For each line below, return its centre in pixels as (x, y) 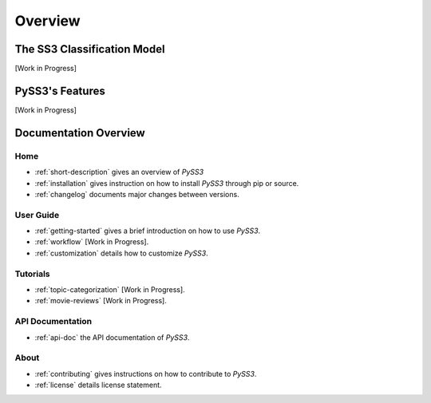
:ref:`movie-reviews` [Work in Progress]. (101, 301)
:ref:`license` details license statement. (99, 385)
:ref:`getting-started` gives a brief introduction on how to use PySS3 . (148, 231)
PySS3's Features (60, 91)
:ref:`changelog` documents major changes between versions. (137, 194)
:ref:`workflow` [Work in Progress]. (92, 242)
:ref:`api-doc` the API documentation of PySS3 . (112, 337)
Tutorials (33, 274)
